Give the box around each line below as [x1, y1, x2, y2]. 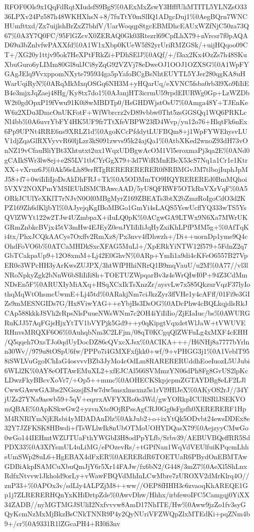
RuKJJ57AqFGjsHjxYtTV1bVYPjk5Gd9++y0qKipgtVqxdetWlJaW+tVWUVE [4, 317, 246, 327]
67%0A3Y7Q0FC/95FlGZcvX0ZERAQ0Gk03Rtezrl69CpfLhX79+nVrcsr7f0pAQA [4, 30, 248, 40]
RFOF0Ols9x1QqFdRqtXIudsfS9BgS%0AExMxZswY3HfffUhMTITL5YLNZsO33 [4, 1, 247, 11]
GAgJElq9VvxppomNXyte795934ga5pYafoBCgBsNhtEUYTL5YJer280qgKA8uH [4, 68, 246, 79]
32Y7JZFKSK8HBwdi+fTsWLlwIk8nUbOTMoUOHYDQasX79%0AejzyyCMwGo [4, 423, 249, 433]
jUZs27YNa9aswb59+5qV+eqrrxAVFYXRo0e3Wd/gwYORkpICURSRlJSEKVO [4, 394, 246, 404]
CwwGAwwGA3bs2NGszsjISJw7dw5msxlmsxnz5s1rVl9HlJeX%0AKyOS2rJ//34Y [4, 384, 249, 394]
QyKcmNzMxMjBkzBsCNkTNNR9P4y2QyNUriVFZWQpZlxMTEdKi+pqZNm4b [4, 509, 250, 519]
